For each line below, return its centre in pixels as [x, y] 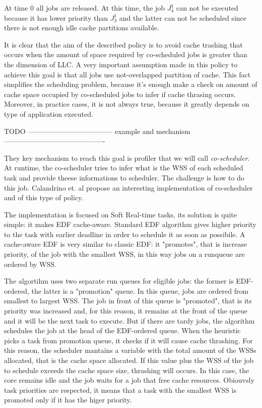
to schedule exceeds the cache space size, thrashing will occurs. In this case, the [127, 370]
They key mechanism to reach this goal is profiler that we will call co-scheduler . [127, 157]
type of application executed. [49, 114]
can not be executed [207, 8]
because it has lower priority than [56, 17]
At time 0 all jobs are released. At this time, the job [85, 8]
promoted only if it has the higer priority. [68, 400]
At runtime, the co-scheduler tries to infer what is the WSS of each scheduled [124, 168]
